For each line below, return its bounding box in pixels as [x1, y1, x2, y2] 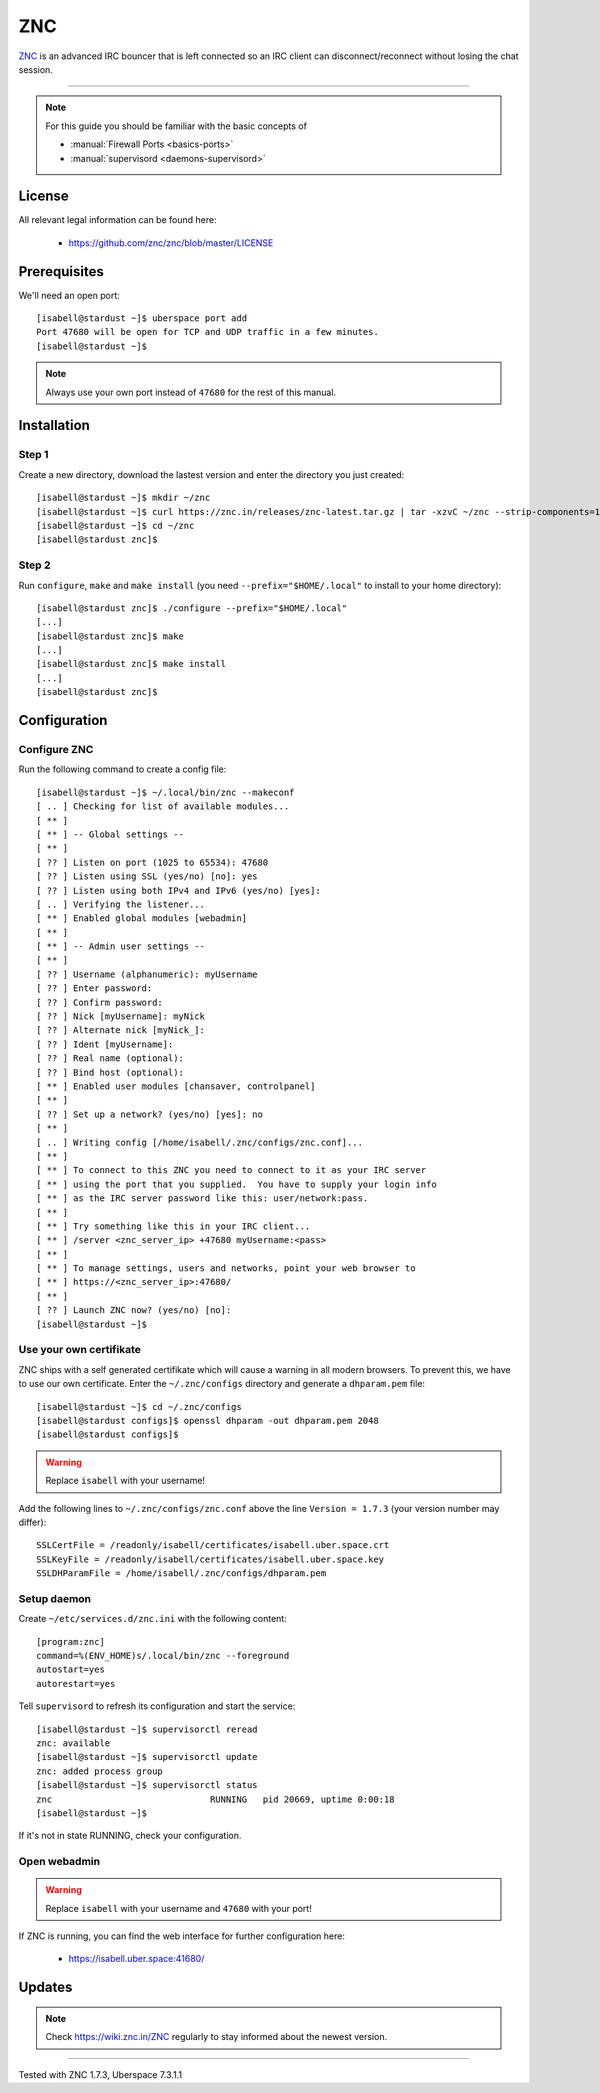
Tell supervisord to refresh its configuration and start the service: [18, 1700, 296, 1712]
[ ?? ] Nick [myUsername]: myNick [36, 1011, 205, 1022]
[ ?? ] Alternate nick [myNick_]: [36, 1025, 205, 1036]
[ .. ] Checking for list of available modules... [36, 801, 290, 812]
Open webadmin [18, 1855, 100, 1869]
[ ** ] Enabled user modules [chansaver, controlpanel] [36, 1081, 316, 1092]
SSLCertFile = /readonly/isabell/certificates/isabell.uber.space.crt [36, 1540, 390, 1551]
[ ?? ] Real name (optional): [36, 1053, 185, 1064]
